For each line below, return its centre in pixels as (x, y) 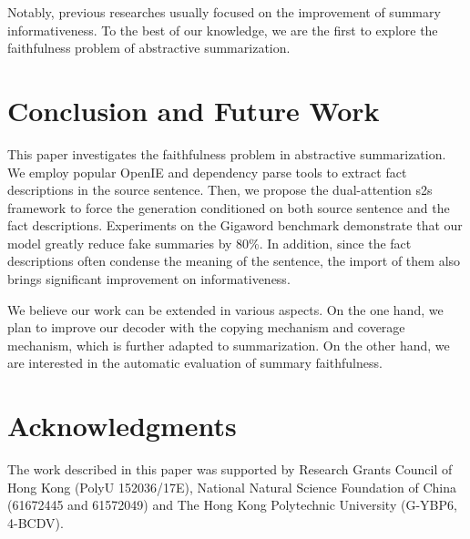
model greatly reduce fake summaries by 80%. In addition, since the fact (209, 243)
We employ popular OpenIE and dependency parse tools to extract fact (207, 172)
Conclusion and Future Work (194, 110)
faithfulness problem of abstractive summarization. (149, 48)
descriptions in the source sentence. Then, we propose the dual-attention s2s (220, 190)
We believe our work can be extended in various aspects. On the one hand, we (225, 309)
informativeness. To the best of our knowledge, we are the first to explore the (223, 30)
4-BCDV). (36, 522)
